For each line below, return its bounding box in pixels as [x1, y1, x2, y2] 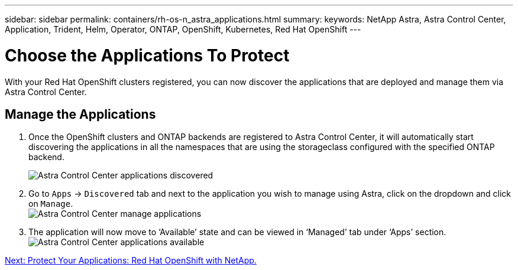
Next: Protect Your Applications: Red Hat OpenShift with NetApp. [5, 255, 257, 266]
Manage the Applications [5, 106, 156, 122]
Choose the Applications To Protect [5, 45, 290, 66]
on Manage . [28, 199, 73, 209]
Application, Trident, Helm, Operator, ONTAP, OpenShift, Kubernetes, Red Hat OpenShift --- [5, 24, 361, 34]
